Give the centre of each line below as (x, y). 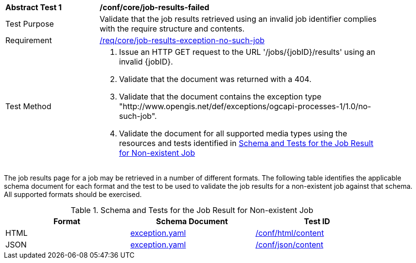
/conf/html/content (290, 233)
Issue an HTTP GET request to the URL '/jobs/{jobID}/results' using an (247, 52)
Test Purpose (30, 24)
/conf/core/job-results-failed (155, 7)
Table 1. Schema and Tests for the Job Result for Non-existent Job (192, 210)
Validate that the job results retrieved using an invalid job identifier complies (238, 19)
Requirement (29, 40)
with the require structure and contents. (172, 29)
